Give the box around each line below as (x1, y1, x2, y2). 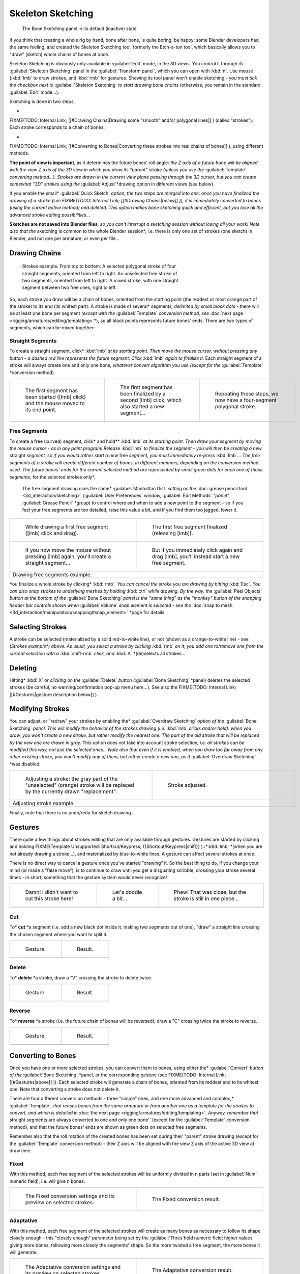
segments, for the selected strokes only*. (9, 474, 96, 480)
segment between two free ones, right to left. (22, 284, 117, 290)
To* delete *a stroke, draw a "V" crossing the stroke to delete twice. (9, 974, 153, 980)
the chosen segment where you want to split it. (9, 931, 108, 937)
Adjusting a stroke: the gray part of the (25, 775, 118, 782)
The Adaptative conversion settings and (25, 1264, 121, 1271)
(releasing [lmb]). (152, 529, 193, 537)
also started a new (120, 403, 165, 410)
